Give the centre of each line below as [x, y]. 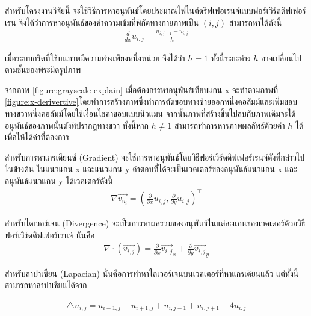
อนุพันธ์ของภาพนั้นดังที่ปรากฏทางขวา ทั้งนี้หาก [77, 125]
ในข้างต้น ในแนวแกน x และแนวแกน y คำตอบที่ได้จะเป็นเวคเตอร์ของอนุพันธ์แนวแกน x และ [151, 169]
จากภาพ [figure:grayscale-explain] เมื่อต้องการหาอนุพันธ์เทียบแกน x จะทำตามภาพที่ [142, 89]
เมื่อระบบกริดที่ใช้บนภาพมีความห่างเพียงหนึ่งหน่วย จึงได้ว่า [95, 57]
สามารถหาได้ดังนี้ [255, 22]
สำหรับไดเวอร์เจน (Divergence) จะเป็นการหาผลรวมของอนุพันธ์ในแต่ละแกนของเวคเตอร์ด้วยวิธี [155, 223]
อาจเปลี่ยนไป [281, 57]
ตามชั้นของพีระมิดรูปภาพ [43, 70]
